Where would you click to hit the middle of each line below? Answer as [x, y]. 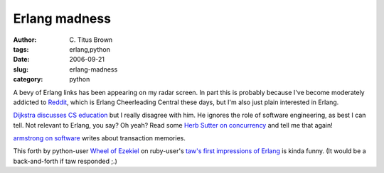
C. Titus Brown [91, 40]
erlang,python [90, 49]
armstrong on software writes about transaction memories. [100, 138]
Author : [25, 40]
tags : [21, 49]
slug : [21, 69]
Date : [21, 60]
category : [28, 79]
